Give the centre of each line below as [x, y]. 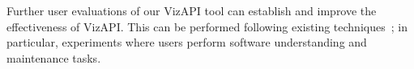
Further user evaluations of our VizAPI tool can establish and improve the [192, 10]
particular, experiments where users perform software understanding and [187, 42]
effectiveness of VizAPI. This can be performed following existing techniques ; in [207, 26]
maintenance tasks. [54, 57]
